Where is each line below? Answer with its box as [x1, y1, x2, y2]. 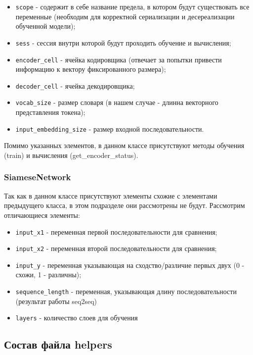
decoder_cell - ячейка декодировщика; [15, 80, 135, 91]
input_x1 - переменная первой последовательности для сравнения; [15, 226, 217, 237]
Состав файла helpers [4, 337, 112, 352]
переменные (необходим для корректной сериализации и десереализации [15, 11, 235, 21]
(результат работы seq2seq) [15, 296, 97, 306]
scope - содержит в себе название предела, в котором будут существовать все [15, 1, 250, 11]
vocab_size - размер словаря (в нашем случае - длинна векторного [15, 97, 218, 107]
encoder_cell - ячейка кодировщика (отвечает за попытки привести [15, 54, 222, 64]
